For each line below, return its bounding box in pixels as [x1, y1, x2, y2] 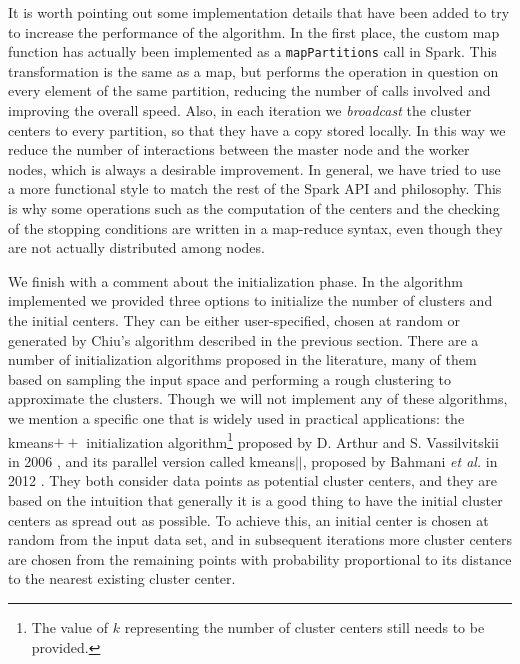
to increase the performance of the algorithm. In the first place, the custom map [8, 21, 500, 42]
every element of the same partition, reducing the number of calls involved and [8, 80, 491, 101]
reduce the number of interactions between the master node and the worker [8, 139, 470, 160]
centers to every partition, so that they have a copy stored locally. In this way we [8, 119, 506, 140]
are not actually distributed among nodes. [8, 237, 265, 258]
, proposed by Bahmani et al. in [302, 450, 498, 471]
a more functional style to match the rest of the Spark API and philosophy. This [8, 178, 502, 199]
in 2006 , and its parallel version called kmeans [8, 450, 295, 471]
